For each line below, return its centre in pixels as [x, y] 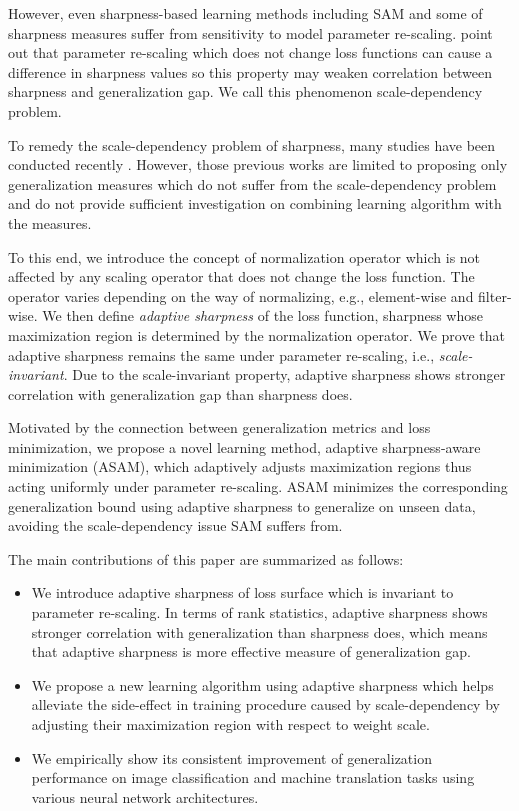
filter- [495, 295]
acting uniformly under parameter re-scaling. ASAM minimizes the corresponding [258, 486]
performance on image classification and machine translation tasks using [253, 777]
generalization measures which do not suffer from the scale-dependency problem [252, 183]
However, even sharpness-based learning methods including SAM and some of [245, 13]
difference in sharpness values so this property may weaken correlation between [250, 71]
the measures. [50, 222]
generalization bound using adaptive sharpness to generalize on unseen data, [242, 505]
